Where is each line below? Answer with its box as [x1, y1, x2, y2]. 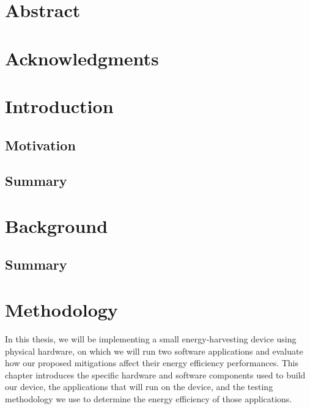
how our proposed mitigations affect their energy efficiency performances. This [5, 356, 299, 369]
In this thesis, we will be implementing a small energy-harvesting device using [5, 332, 297, 345]
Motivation [5, 135, 76, 154]
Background [5, 213, 108, 238]
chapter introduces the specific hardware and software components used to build [5, 368, 306, 381]
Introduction [5, 93, 114, 118]
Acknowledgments [5, 45, 159, 70]
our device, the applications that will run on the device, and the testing [5, 380, 273, 393]
